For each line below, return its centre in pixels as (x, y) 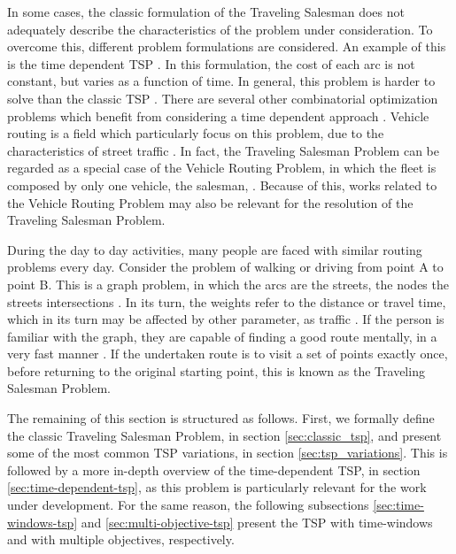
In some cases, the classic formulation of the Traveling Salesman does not (206, 12)
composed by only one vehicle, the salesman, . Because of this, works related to (222, 185)
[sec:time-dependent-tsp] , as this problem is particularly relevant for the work (217, 487)
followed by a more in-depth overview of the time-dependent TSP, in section (214, 469)
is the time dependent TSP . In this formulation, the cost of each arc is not (211, 63)
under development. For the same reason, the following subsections (188, 505)
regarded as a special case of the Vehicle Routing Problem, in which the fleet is (222, 168)
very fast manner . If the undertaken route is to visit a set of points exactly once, (228, 354)
